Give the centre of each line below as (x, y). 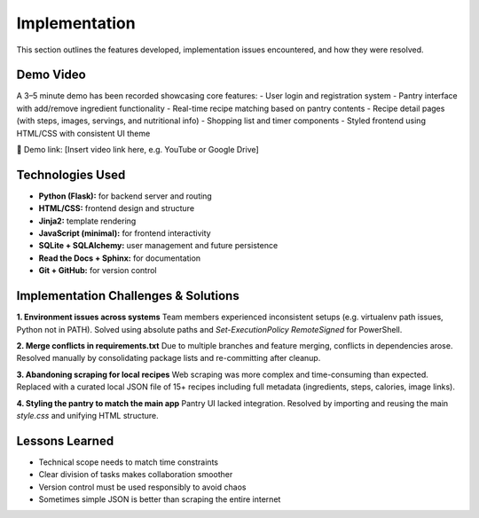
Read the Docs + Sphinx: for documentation (120, 258)
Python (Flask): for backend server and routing (125, 196)
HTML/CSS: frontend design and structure (117, 208)
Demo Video (51, 75)
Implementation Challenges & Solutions (128, 296)
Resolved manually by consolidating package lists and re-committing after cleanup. (169, 358)
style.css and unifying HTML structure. (87, 415)
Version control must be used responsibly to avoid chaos (142, 487)
